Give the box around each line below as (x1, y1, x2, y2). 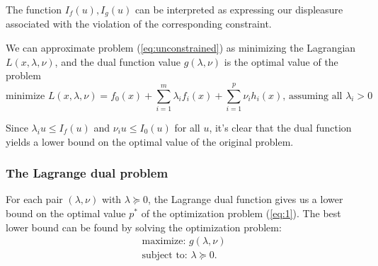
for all (174, 120, 200, 134)
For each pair (6, 192, 63, 207)
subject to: (142, 250, 188, 261)
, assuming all (282, 91, 343, 101)
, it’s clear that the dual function (209, 120, 352, 134)
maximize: (142, 236, 186, 247)
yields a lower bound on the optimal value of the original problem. (6, 134, 294, 149)
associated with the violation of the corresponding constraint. (6, 16, 272, 31)
